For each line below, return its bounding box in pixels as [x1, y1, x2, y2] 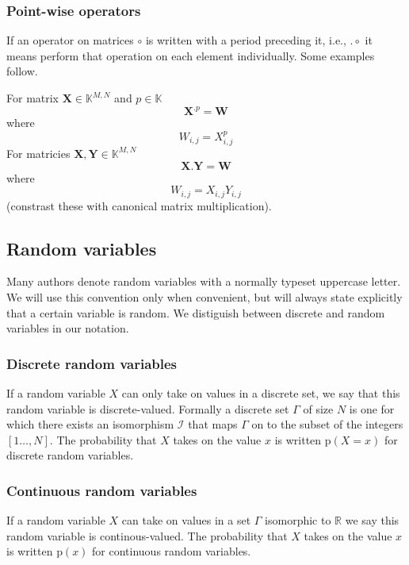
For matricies [6, 144, 71, 161]
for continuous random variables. [92, 543, 251, 559]
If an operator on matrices [6, 32, 134, 48]
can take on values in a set [121, 512, 251, 528]
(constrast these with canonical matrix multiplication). [6, 197, 272, 213]
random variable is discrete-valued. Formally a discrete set [6, 400, 289, 417]
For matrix [6, 90, 59, 106]
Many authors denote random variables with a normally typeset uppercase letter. [6, 273, 401, 290]
